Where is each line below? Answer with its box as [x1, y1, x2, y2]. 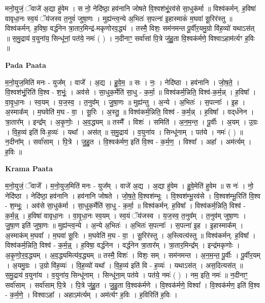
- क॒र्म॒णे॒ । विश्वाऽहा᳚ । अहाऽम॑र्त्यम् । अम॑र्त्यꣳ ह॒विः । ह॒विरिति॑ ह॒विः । [5, 289, 178, 300]
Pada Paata [5, 59, 46, 70]
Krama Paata [5, 163, 53, 174]
